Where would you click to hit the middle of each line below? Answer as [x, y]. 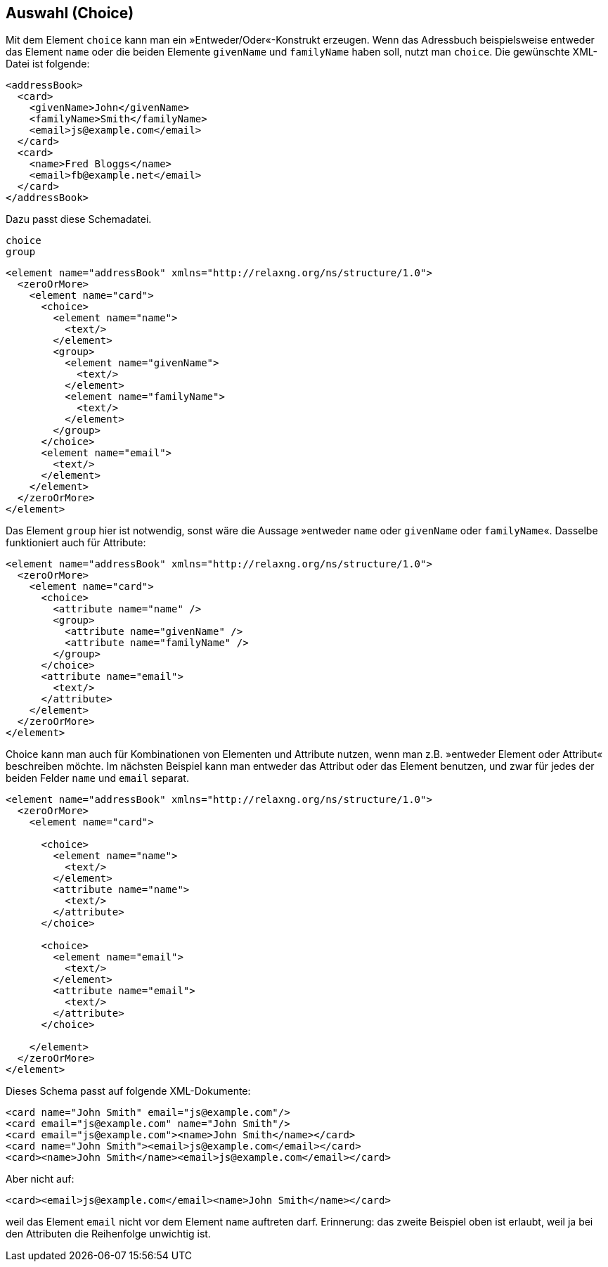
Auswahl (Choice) [70, 13]
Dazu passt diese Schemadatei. [79, 219]
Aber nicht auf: [40, 1179]
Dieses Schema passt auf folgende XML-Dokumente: [128, 1091]
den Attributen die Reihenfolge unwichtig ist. [108, 1234]
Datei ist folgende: [48, 64]
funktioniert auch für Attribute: [76, 543]
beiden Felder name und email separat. [97, 778]
